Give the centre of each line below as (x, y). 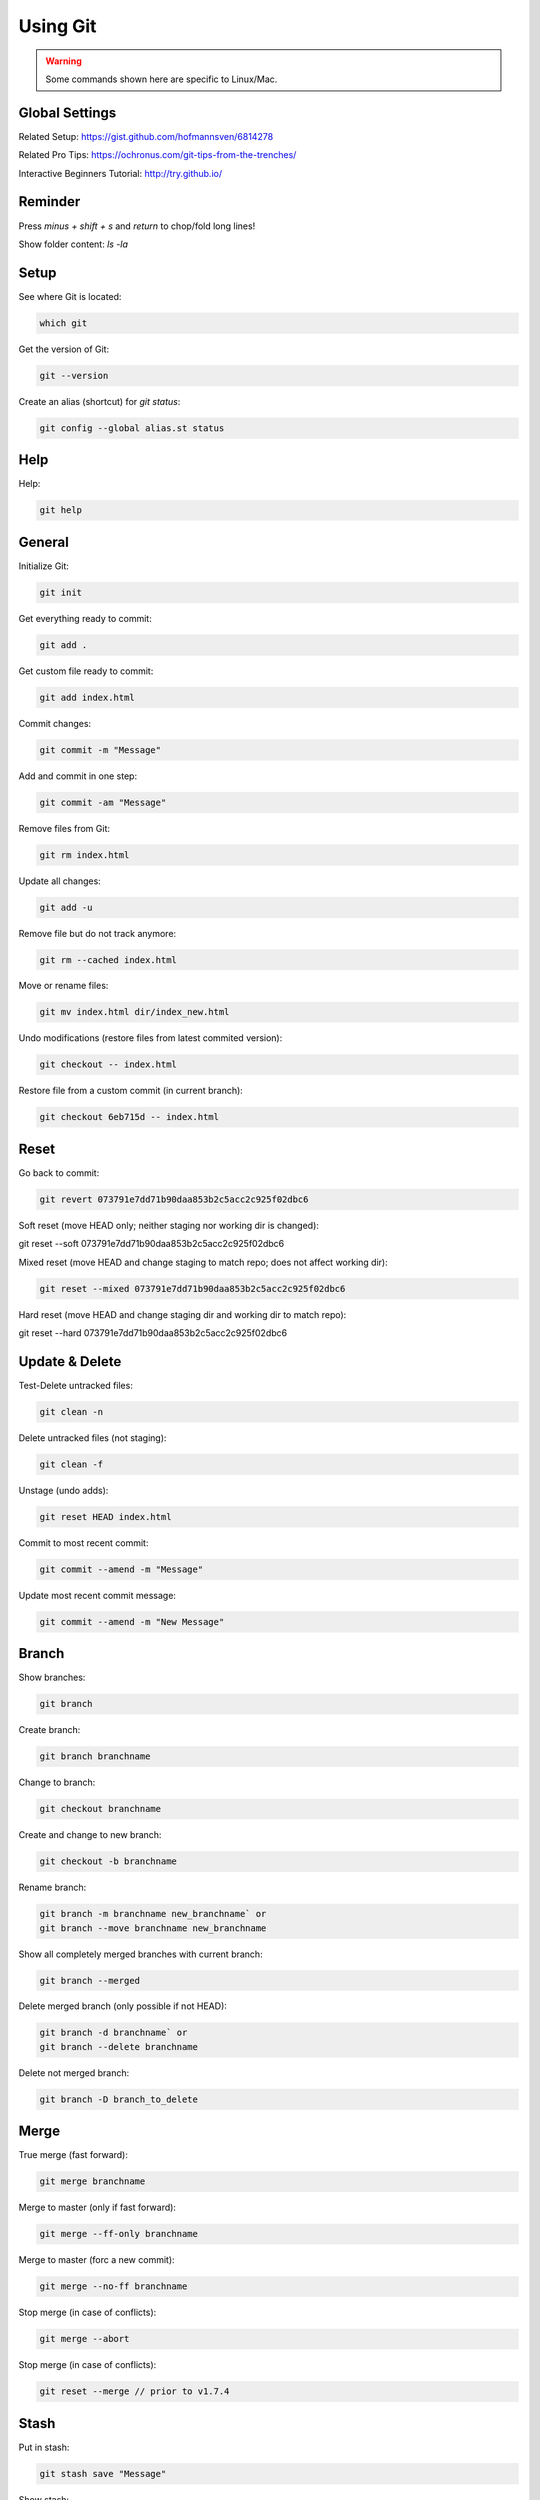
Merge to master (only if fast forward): (97, 2207)
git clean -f (71, 1464)
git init (61, 592)
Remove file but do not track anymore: (97, 933)
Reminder (49, 201)
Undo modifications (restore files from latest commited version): (150, 1038)
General (44, 541)
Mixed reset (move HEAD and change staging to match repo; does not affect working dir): (203, 1262)
